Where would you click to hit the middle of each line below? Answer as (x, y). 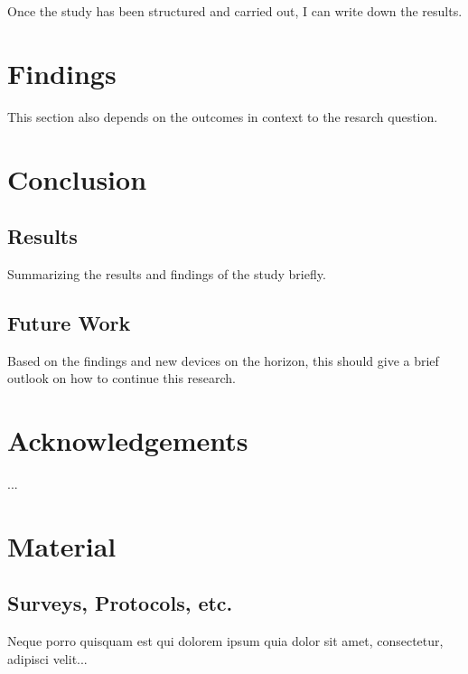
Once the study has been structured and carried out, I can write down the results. (235, 11)
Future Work (69, 322)
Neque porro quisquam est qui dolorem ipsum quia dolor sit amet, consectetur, (225, 641)
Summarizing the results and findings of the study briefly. (167, 273)
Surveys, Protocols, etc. (120, 603)
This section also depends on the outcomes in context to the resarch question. (223, 116)
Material (62, 545)
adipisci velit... (47, 658)
